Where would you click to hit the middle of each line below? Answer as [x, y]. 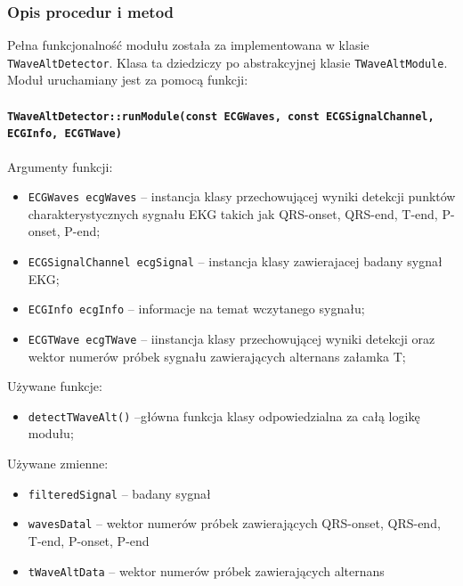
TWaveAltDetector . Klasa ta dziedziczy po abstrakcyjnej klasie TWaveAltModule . [227, 62]
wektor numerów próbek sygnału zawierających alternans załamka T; [217, 356]
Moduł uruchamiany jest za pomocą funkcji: [128, 80]
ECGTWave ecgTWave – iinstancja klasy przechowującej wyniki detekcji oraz [231, 338]
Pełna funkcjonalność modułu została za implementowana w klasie [188, 45]
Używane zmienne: [58, 464]
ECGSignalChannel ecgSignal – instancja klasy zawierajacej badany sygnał [235, 261]
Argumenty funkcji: [60, 166]
